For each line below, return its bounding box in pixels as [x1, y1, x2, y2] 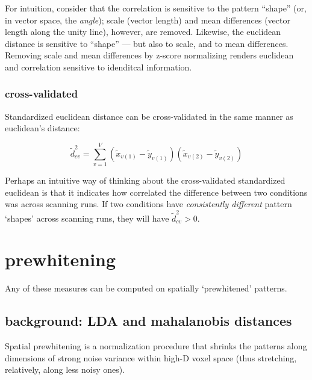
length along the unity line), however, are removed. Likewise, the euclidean [5, 25, 281, 38]
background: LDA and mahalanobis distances [5, 311, 292, 330]
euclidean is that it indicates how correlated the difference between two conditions [5, 185, 308, 198]
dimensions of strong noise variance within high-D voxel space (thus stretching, [5, 351, 297, 364]
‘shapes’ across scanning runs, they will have [5, 211, 169, 224]
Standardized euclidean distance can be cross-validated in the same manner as [5, 110, 293, 122]
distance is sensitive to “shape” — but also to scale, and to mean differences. [5, 37, 289, 49]
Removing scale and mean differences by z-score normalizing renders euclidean [5, 49, 294, 61]
